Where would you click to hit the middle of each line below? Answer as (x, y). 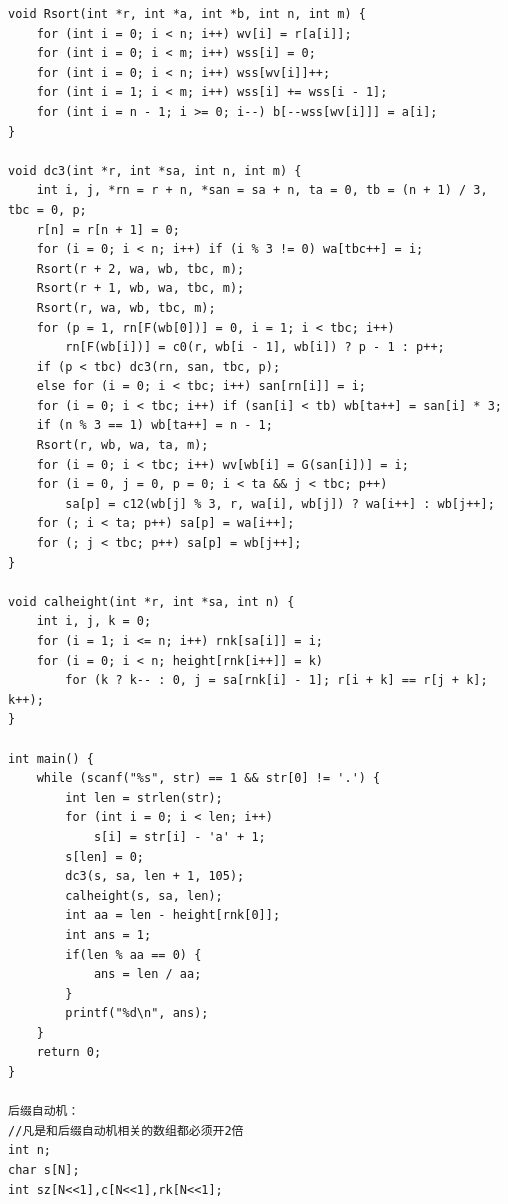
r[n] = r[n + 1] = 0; (108, 229)
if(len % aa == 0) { (133, 954)
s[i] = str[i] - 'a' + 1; (179, 836)
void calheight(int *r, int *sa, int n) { (151, 601)
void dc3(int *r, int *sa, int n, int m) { (155, 170)
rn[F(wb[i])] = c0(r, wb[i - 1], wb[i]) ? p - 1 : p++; (255, 347)
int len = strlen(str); (144, 797)
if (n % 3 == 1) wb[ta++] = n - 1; (154, 425)
